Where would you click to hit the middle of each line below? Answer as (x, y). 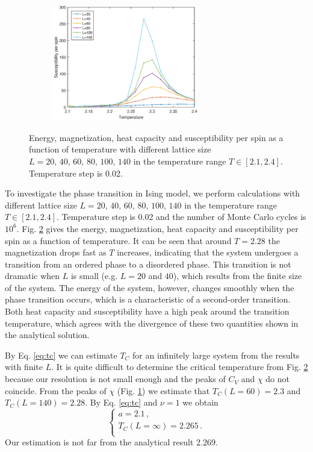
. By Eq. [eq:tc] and (121, 402)
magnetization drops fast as (56, 252)
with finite (24, 367)
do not (277, 379)
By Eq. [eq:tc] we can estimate (61, 355)
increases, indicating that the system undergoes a (208, 252)
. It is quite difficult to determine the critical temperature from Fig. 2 (180, 367)
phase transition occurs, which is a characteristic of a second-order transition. (148, 299)
